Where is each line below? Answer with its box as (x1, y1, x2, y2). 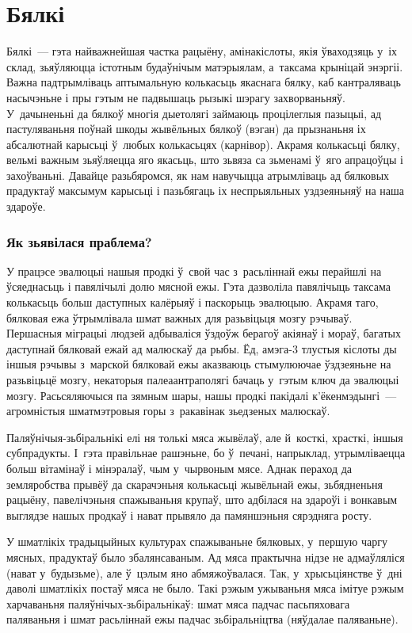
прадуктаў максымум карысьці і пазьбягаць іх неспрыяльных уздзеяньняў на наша (6, 182, 404, 199)
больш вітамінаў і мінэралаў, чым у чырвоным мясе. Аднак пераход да (6, 460, 353, 476)
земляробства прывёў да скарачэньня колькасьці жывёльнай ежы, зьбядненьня (6, 475, 383, 492)
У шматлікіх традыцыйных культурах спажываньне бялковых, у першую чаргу (6, 533, 387, 550)
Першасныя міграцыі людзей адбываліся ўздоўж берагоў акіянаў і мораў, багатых (6, 325, 401, 341)
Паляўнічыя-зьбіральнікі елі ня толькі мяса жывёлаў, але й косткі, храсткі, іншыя (6, 429, 403, 445)
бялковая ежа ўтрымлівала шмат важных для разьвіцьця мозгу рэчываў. (6, 309, 353, 326)
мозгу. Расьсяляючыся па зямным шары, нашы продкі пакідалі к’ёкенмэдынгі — (6, 387, 397, 403)
